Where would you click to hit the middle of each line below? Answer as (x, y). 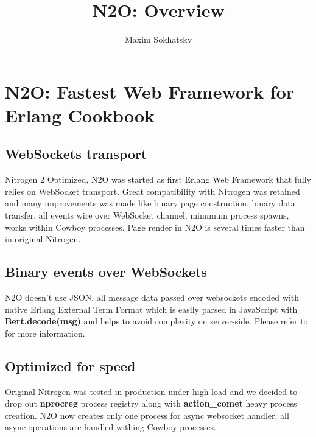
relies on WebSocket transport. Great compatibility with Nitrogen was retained (153, 191)
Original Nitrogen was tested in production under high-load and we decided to (151, 391)
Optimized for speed (70, 365)
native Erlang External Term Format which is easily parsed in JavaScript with (151, 309)
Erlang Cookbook (80, 115)
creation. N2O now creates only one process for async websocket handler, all (147, 415)
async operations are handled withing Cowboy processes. (111, 427)
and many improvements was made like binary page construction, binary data (150, 203)
